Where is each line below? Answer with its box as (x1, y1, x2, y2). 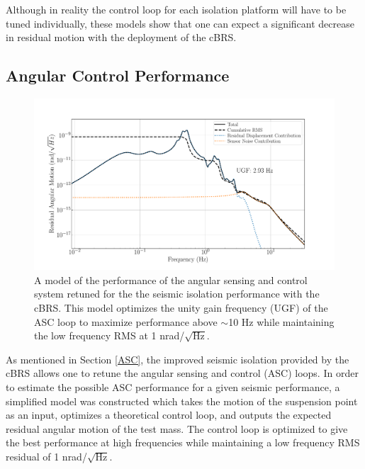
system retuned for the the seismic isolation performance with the (34, 286, 320, 301)
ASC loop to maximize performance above (34, 314, 218, 329)
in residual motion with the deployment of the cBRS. (6, 30, 237, 45)
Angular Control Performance (6, 64, 230, 86)
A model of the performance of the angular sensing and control (34, 272, 308, 287)
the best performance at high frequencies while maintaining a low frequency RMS (6, 435, 360, 450)
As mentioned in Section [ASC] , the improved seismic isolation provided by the (6, 351, 349, 366)
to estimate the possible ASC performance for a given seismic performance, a (6, 379, 340, 394)
